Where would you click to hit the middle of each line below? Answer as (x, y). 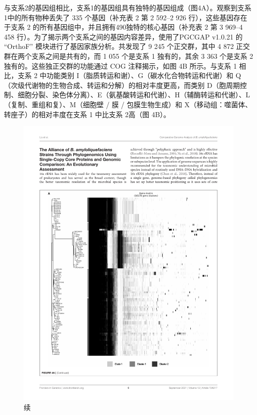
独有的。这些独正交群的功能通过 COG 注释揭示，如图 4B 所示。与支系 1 (121, 65)
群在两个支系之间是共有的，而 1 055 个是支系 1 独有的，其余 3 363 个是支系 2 (128, 56)
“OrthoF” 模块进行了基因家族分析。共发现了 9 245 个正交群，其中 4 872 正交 (127, 46)
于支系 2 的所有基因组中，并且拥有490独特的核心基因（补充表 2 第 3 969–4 (123, 27)
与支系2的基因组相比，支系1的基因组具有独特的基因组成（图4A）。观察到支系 (128, 7)
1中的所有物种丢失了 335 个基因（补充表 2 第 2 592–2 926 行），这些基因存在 (126, 17)
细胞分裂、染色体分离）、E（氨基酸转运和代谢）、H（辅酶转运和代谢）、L (134, 95)
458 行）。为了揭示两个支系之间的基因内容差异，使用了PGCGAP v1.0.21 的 (123, 36)
